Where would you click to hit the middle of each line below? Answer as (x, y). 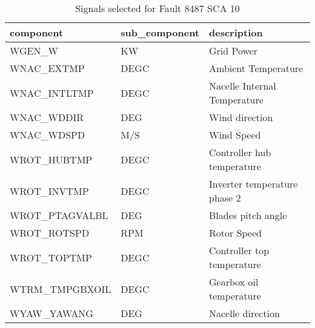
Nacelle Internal (243, 86)
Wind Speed (235, 135)
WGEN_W (34, 51)
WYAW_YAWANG (51, 313)
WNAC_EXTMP (47, 68)
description (236, 32)
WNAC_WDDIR (47, 117)
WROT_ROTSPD (50, 233)
